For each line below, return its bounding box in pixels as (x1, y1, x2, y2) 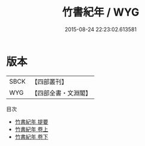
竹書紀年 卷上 (14, 126, 49, 133)
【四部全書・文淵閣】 (31, 88, 92, 97)
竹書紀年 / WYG (62, 5, 140, 19)
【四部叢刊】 (31, 78, 68, 86)
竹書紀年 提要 (14, 118, 49, 125)
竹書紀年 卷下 (14, 133, 49, 140)
